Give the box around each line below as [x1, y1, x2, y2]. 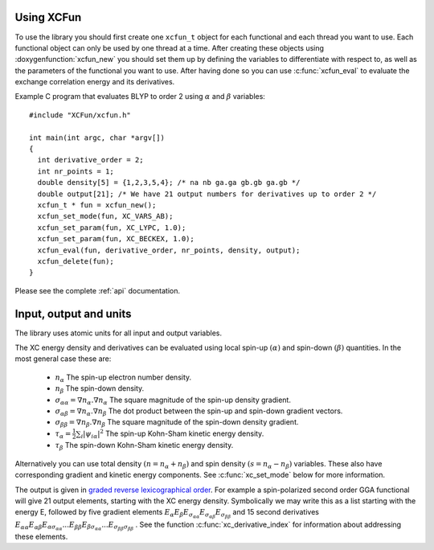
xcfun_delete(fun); [37, 257, 114, 265]
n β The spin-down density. [55, 384, 145, 395]
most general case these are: [14, 354, 112, 363]
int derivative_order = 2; [37, 155, 144, 165]
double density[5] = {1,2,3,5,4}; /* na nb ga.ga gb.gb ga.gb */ [37, 178, 301, 187]
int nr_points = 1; [37, 166, 114, 176]
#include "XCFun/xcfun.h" [29, 110, 132, 120]
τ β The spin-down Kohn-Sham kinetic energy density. [55, 441, 234, 452]
